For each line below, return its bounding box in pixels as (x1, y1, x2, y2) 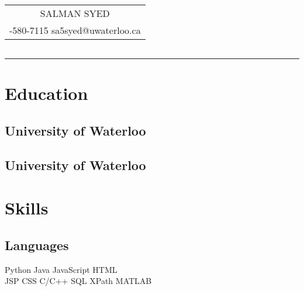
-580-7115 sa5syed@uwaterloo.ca (9, 23, 141, 37)
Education (5, 81, 88, 105)
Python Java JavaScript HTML (5, 263, 118, 275)
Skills (5, 196, 49, 220)
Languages (5, 235, 69, 254)
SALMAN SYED (40, 6, 110, 20)
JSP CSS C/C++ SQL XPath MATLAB (5, 275, 152, 287)
